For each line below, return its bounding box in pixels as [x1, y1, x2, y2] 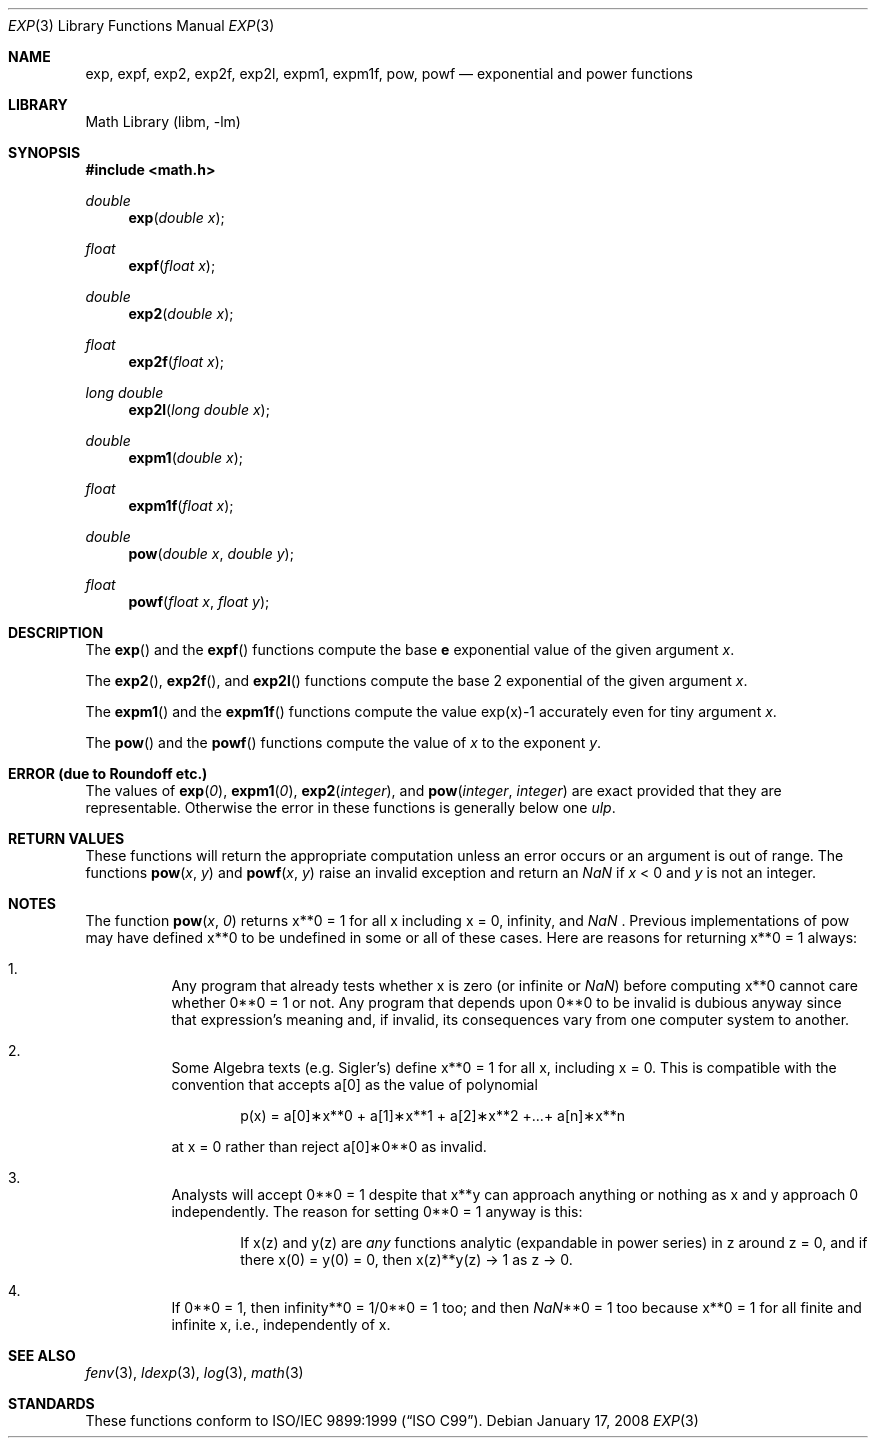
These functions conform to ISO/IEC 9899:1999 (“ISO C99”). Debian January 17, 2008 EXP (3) [85, 1412, 699, 1429]
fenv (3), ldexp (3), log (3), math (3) [85, 1364, 304, 1381]
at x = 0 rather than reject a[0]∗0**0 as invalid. [171, 1138, 487, 1155]
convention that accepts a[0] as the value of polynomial [171, 1076, 538, 1093]
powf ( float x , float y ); [128, 593, 270, 610]
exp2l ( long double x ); [128, 401, 270, 418]
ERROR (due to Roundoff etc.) [8, 765, 208, 782]
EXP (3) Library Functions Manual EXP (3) [8, 17, 275, 34]
